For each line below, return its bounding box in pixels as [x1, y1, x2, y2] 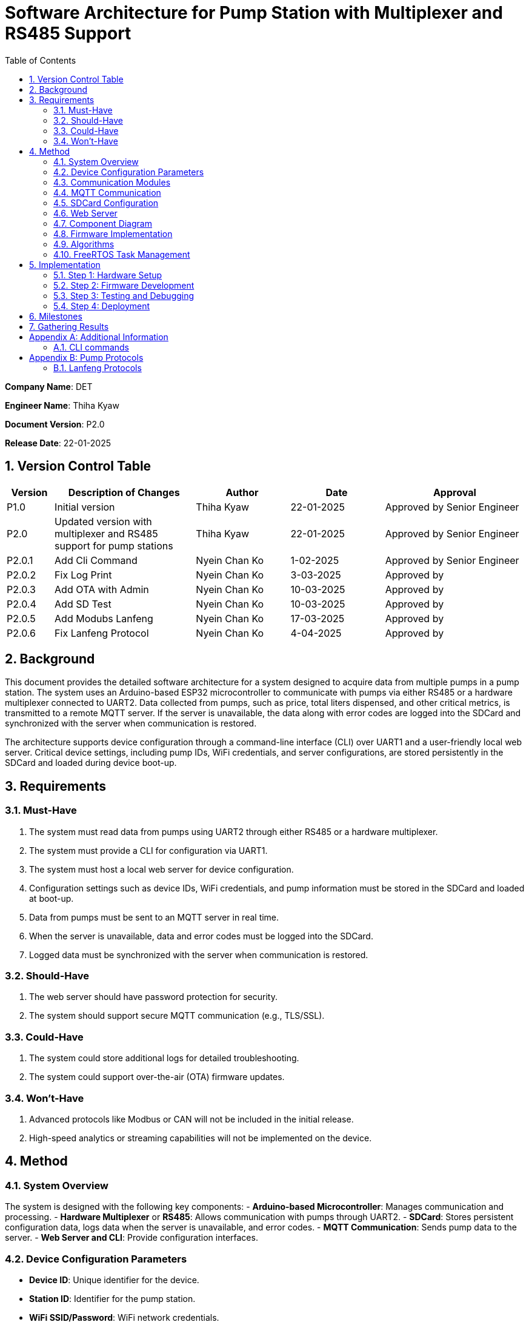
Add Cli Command [55, 554, 138, 566]
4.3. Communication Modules [53, 176, 171, 187]
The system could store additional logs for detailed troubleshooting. [29, 1053, 299, 1064]
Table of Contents [5, 55, 76, 65]
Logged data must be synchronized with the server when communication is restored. [29, 949, 368, 960]
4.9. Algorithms [53, 238, 115, 249]
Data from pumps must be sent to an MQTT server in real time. [29, 911, 279, 922]
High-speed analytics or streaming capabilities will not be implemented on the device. [29, 1132, 372, 1143]
